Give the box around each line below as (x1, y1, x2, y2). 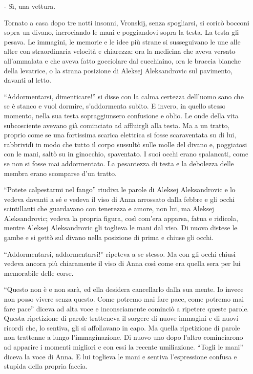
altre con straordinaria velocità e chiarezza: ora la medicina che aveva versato (4, 46, 235, 56)
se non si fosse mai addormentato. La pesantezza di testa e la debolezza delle (4, 158, 234, 168)
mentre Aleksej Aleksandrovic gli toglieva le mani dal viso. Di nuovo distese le (4, 222, 237, 233)
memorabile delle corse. (4, 267, 74, 278)
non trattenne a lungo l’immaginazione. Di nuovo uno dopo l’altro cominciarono (4, 332, 243, 342)
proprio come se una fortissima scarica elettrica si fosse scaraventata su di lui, (4, 130, 236, 140)
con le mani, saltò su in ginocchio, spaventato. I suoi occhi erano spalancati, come (4, 149, 249, 159)
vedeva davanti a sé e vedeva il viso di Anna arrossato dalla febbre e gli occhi (4, 194, 235, 204)
